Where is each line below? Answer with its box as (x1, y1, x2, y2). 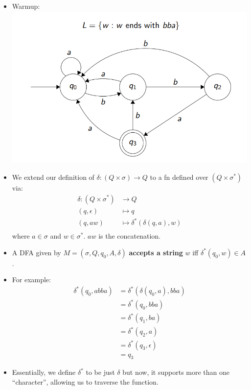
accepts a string (129, 247, 183, 257)
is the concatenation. (98, 231, 161, 241)
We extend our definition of (12, 171, 94, 182)
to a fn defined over (150, 171, 208, 182)
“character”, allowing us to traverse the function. (12, 376, 159, 387)
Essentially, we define (12, 367, 76, 377)
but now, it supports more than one (122, 367, 230, 377)
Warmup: (12, 1, 40, 11)
